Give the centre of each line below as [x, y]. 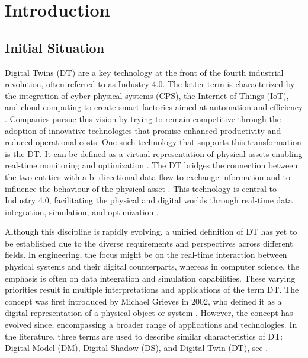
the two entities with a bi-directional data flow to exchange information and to [147, 176]
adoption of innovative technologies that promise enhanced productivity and [143, 130]
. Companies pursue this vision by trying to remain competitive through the [143, 118]
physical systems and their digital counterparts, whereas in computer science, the [152, 266]
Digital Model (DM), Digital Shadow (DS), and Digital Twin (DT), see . [137, 348]
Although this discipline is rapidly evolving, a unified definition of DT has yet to [151, 231]
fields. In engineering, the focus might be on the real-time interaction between [146, 255]
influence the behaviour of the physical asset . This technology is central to [141, 188]
